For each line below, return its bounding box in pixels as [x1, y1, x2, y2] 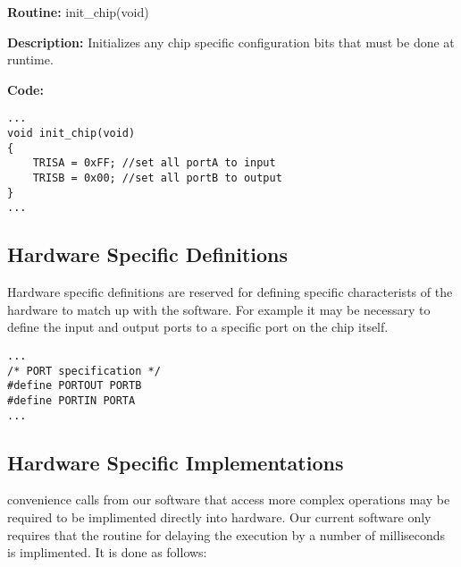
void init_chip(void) [7, 127, 136, 140]
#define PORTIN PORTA [7, 394, 136, 407]
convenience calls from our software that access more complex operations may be [7, 490, 450, 509]
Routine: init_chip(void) [7, 3, 149, 21]
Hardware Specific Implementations [7, 448, 344, 476]
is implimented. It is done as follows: [7, 543, 207, 562]
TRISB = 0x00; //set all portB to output [32, 172, 282, 184]
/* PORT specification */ [7, 364, 161, 377]
